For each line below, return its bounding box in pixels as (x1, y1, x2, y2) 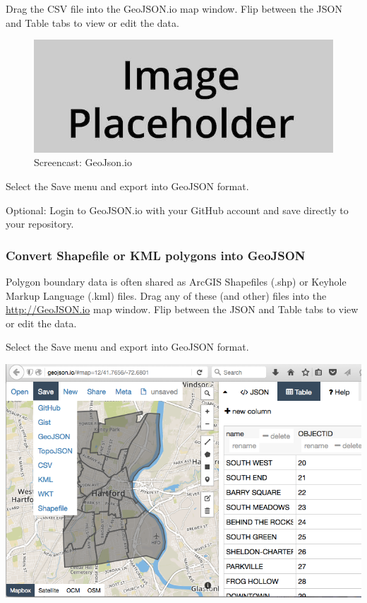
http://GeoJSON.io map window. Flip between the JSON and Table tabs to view (6, 302, 359, 317)
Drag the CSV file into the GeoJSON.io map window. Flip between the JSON (6, 1, 342, 16)
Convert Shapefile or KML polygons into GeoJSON (6, 246, 306, 264)
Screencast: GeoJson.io (34, 155, 132, 170)
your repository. (6, 216, 74, 231)
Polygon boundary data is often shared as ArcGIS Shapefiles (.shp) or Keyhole (6, 274, 347, 288)
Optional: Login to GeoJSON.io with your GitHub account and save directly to (6, 202, 349, 217)
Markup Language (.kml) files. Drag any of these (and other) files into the (6, 288, 327, 303)
